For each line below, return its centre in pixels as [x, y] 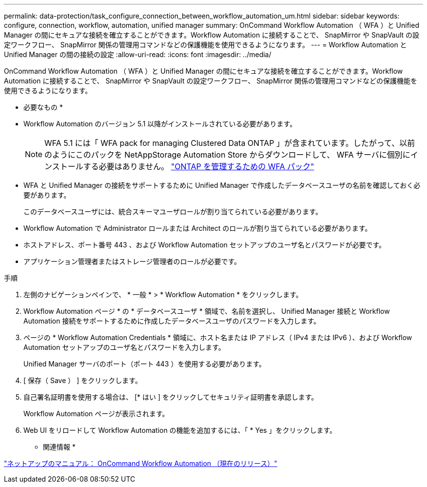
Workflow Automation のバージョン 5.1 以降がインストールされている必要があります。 [160, 124]
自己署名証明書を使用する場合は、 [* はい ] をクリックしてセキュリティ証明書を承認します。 [171, 397]
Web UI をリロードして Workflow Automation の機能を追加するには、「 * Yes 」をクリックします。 [180, 430]
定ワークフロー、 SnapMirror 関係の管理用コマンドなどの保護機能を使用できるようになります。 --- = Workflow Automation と [205, 45]
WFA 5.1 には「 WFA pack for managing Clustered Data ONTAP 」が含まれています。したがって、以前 [230, 143]
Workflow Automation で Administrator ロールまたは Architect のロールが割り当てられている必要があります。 [198, 228]
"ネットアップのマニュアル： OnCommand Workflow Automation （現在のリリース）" [141, 463]
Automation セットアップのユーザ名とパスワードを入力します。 [124, 347]
